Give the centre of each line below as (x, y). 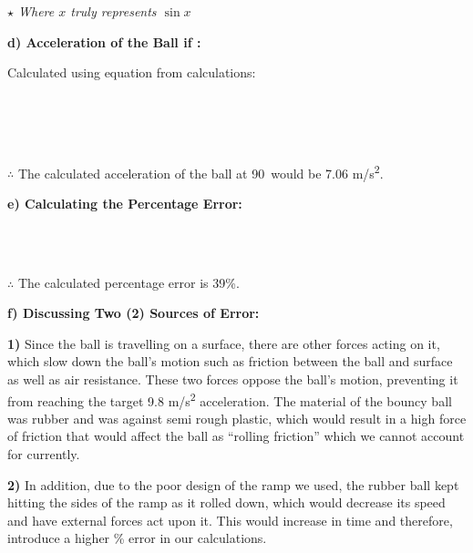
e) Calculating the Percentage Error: (125, 203)
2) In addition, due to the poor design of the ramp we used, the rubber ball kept (233, 484)
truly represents (113, 11)
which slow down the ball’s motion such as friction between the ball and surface (230, 361)
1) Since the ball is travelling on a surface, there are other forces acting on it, (224, 343)
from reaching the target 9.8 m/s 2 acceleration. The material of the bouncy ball (230, 399)
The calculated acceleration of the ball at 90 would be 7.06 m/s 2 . (201, 171)
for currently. (44, 454)
